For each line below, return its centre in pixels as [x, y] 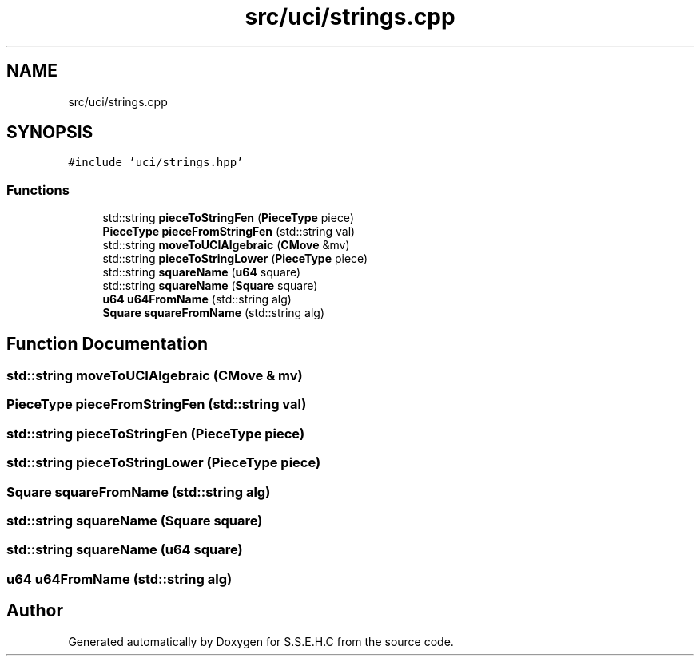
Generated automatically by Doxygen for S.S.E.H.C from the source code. [261, 641]
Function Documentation [107, 343]
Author [35, 611]
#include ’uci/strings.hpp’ [156, 163]
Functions [38, 190]
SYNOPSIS [50, 133]
